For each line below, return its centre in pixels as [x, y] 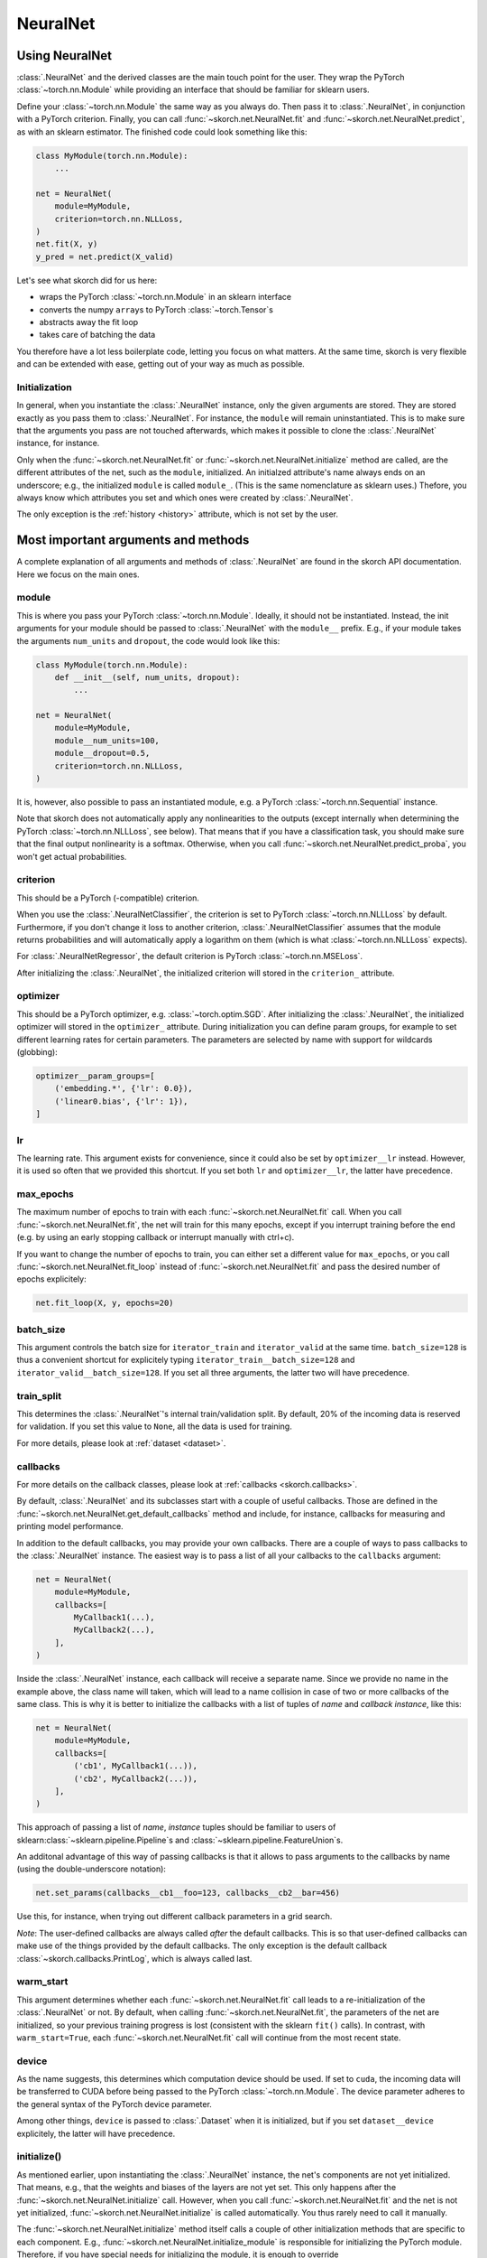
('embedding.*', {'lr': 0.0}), [124, 1089]
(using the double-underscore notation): [92, 1869]
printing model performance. [70, 1526]
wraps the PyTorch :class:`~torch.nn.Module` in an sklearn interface [165, 297]
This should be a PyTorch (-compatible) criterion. [108, 898]
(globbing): [37, 1052]
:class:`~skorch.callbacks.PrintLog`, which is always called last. [134, 1958]
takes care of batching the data [97, 335]
